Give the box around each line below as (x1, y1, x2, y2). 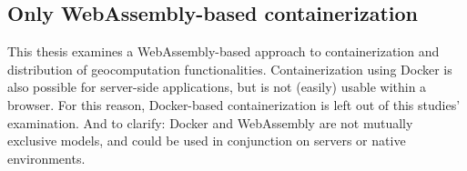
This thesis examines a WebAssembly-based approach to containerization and (7, 42, 440, 61)
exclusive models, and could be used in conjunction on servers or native (7, 131, 406, 150)
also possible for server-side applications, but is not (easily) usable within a (7, 77, 427, 96)
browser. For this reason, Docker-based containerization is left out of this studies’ (7, 95, 461, 114)
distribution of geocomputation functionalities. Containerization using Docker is (7, 59, 452, 78)
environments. (7, 148, 86, 167)
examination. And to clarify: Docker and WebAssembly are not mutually (7, 113, 413, 132)
